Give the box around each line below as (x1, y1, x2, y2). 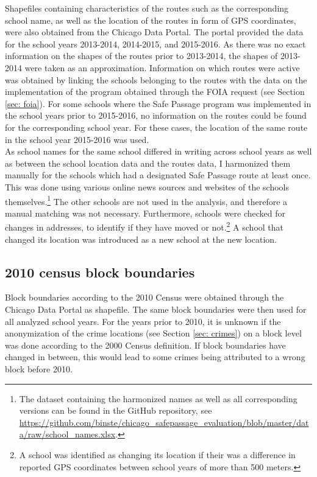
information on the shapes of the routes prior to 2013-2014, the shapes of (5, 49, 278, 62)
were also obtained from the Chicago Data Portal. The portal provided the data (5, 26, 304, 38)
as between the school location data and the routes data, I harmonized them (5, 156, 291, 169)
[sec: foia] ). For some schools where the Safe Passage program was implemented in (5, 97, 312, 110)
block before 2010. (5, 362, 73, 375)
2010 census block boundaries (5, 262, 195, 281)
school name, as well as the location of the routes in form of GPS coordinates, (5, 13, 296, 26)
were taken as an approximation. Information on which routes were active (24, 61, 300, 74)
